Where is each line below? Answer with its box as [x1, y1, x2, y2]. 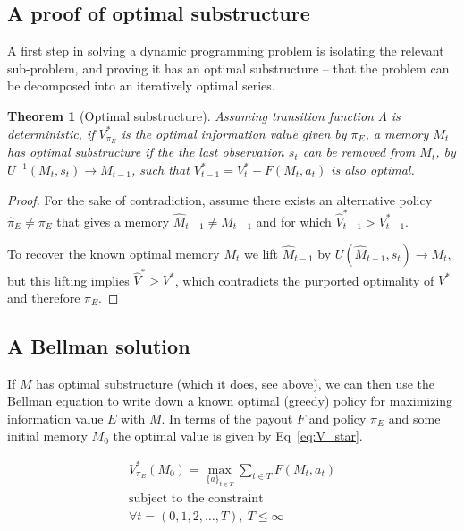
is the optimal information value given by [121, 124, 347, 142]
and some [388, 408, 441, 427]
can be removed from [302, 142, 416, 161]
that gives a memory [56, 211, 170, 230]
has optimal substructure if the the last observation [7, 142, 284, 161]
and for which [256, 211, 332, 230]
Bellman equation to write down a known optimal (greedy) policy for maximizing [7, 391, 453, 410]
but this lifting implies [7, 270, 130, 289]
